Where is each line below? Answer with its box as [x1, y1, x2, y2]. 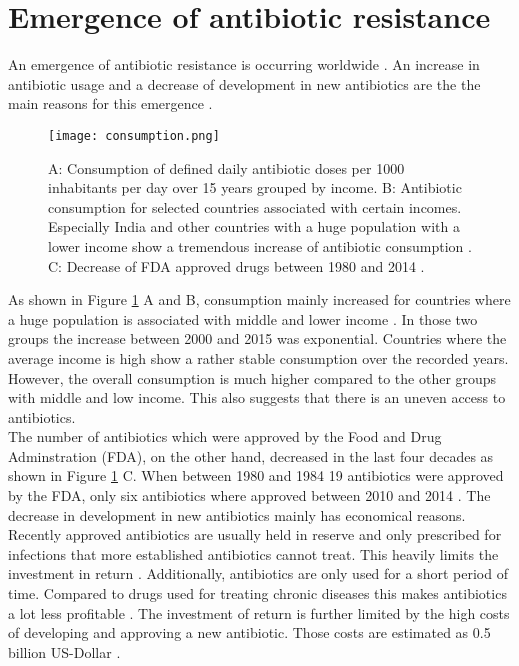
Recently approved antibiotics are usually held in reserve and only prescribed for [8, 524, 502, 545]
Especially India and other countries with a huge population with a [48, 216, 460, 237]
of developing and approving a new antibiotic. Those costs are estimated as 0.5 [8, 622, 491, 643]
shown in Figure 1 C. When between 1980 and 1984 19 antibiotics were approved [8, 465, 504, 486]
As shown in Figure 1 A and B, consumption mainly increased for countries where [8, 289, 511, 310]
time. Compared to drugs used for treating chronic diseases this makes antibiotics [8, 583, 507, 604]
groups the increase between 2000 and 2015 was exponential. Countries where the [8, 328, 507, 349]
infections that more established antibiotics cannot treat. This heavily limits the [8, 543, 499, 564]
